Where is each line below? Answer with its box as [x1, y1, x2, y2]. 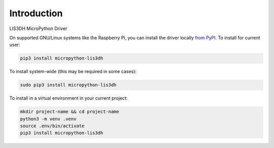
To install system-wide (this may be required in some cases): [9, 69, 137, 75]
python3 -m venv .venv [20, 116, 77, 122]
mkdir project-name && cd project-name [20, 109, 119, 114]
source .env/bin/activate [20, 123, 85, 129]
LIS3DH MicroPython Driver [9, 25, 67, 32]
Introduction [9, 8, 63, 19]
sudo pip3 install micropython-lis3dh [20, 82, 117, 88]
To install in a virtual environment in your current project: [9, 95, 128, 101]
